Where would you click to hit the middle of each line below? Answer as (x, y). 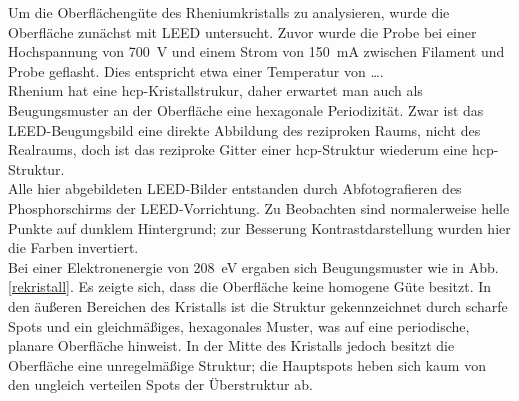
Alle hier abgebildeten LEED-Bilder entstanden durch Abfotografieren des (235, 188)
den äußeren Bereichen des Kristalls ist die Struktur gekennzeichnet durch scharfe (258, 305)
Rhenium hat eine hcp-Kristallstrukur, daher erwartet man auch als (215, 90)
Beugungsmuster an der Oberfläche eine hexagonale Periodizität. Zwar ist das (246, 109)
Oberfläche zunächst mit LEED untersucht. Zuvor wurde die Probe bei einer (242, 31)
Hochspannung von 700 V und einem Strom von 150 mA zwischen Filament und (256, 51)
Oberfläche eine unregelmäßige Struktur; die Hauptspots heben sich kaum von (247, 364)
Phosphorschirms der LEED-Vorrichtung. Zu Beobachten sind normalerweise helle (259, 207)
